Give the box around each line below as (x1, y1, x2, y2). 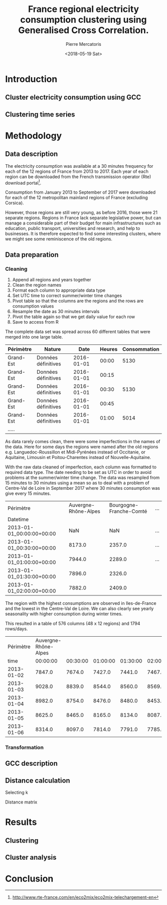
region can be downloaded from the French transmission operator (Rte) (5, 173, 152, 180)
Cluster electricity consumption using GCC (5, 93, 142, 102)
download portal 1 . (5, 179, 41, 186)
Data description (5, 150, 58, 158)
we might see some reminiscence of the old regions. (5, 236, 113, 242)
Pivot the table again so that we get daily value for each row (12, 314, 135, 320)
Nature (44, 346, 61, 353)
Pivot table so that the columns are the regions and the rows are (12, 298, 144, 304)
